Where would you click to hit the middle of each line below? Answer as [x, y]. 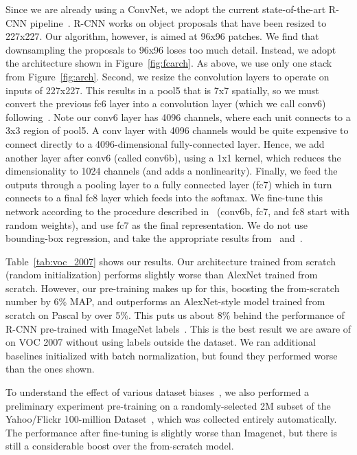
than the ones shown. [50, 369]
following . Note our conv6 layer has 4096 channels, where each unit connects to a [178, 116]
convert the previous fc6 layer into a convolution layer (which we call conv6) [166, 103]
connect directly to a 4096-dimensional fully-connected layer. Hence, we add [165, 143]
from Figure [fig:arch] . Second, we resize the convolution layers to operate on [168, 76]
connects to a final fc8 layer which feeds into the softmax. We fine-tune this [164, 198]
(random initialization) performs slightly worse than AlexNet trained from [162, 275]
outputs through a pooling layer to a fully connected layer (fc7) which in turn [169, 184]
